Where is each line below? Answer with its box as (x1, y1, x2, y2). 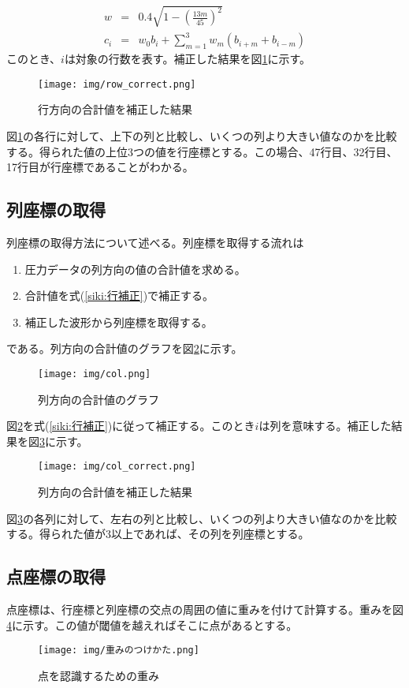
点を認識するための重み (38, 667, 159, 683)
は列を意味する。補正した (258, 417, 392, 434)
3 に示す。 (39, 432, 88, 449)
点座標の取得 (6, 564, 106, 589)
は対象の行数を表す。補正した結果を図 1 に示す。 (64, 50, 311, 67)
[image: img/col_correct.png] (38, 461, 196, 473)
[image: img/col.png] (38, 368, 151, 380)
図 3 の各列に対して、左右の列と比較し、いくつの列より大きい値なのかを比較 (6, 510, 397, 526)
